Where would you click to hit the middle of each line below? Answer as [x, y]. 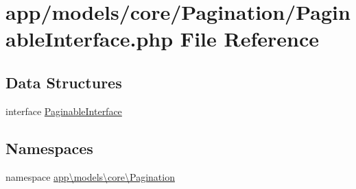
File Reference [249, 39]
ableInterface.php [90, 39]
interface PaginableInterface [64, 111]
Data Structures [64, 82]
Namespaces [49, 148]
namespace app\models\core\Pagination [90, 176]
